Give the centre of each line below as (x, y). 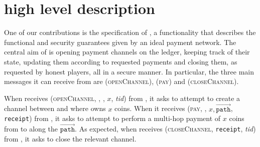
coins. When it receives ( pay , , (161, 108)
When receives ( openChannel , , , (54, 98)
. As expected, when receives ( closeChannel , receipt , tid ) (165, 128)
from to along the (31, 128)
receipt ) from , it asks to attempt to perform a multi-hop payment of (112, 118)
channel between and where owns (55, 108)
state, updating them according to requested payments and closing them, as (121, 61)
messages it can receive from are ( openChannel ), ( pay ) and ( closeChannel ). (121, 81)
